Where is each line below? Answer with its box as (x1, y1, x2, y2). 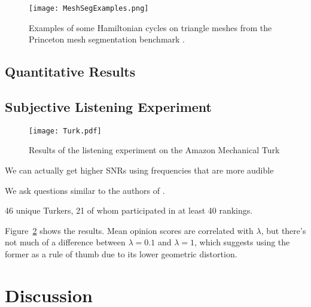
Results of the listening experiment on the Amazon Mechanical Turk (29, 144, 280, 156)
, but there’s (261, 224, 306, 236)
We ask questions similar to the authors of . (5, 184, 165, 196)
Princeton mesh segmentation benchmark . (29, 33, 185, 45)
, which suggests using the (194, 236, 290, 248)
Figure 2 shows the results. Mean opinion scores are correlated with (5, 224, 254, 236)
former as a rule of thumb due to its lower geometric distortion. (5, 248, 237, 260)
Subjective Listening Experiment (5, 98, 212, 116)
